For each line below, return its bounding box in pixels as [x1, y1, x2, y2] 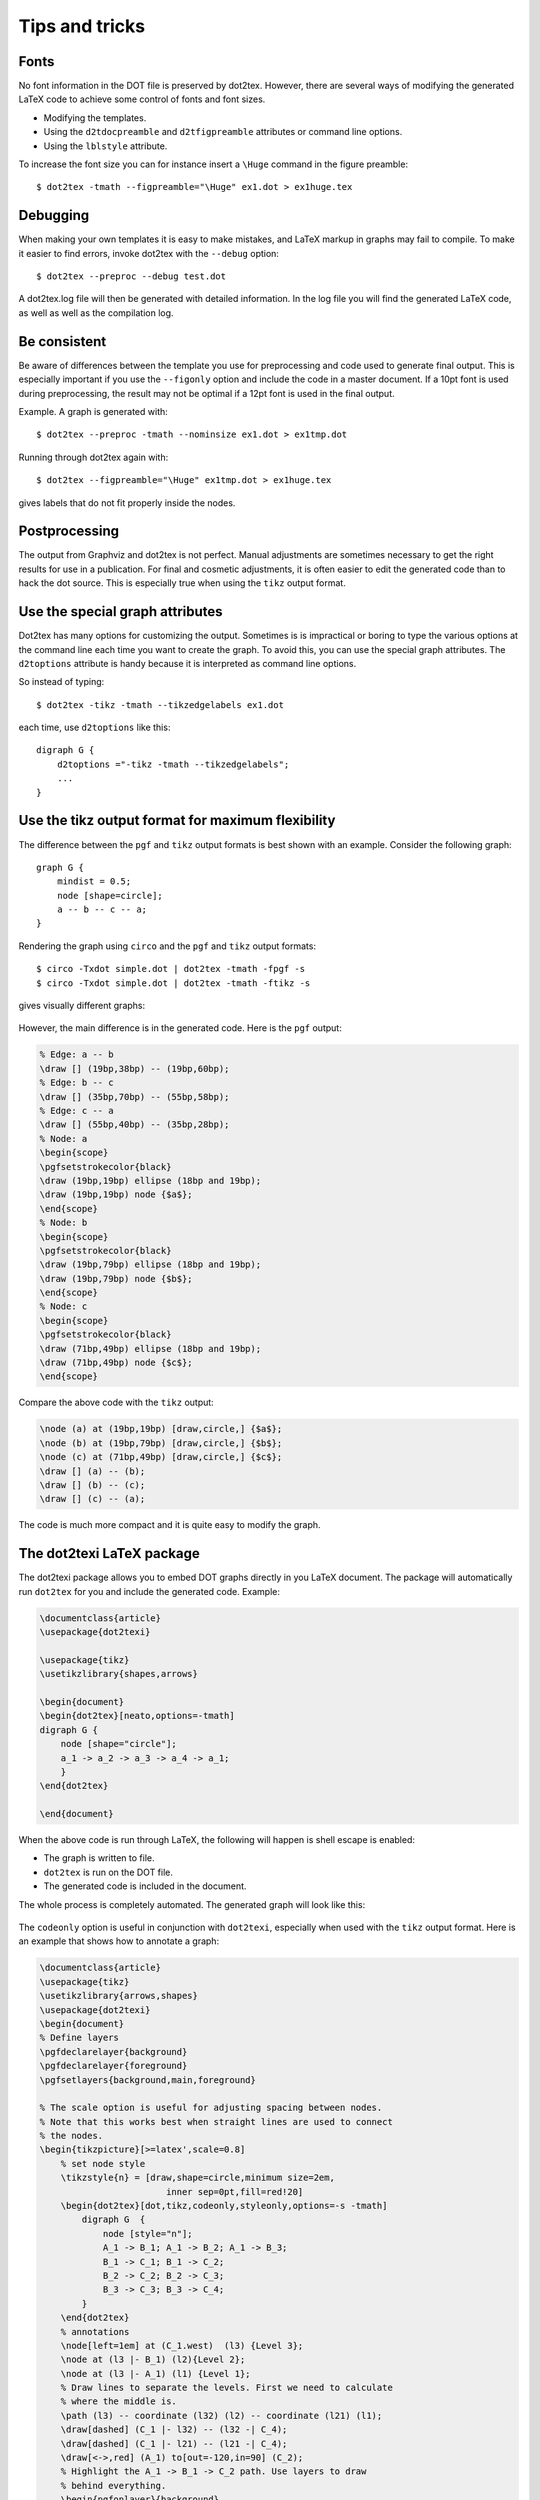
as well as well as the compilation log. [18, 306, 174, 319]
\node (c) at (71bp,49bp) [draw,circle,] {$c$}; [39, 1451, 283, 1463]
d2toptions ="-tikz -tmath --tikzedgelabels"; [56, 758, 290, 770]
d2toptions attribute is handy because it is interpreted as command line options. [18, 657, 357, 669]
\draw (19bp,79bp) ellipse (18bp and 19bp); [39, 1259, 262, 1270]
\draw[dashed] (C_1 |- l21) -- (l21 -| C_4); [60, 2438, 288, 2449]
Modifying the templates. [43, 111, 147, 124]
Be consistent [18, 333, 107, 350]
